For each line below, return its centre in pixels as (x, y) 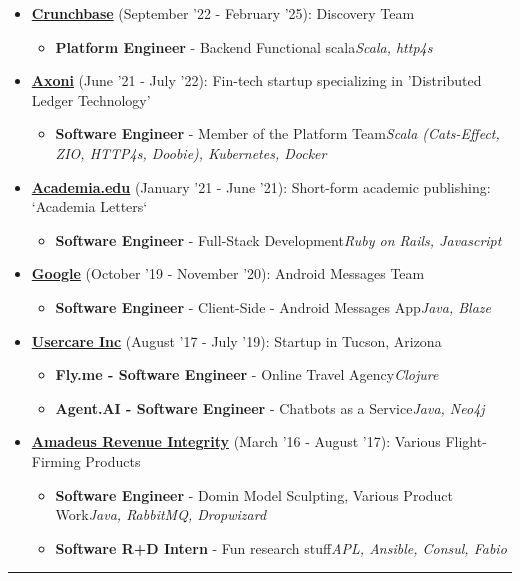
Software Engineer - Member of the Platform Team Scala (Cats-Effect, (277, 133)
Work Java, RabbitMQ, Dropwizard (161, 514)
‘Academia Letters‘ (89, 206)
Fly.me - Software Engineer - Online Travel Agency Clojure (247, 374)
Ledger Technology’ (91, 99)
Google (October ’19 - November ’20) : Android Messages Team (228, 273)
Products (113, 460)
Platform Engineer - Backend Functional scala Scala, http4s (244, 46)
